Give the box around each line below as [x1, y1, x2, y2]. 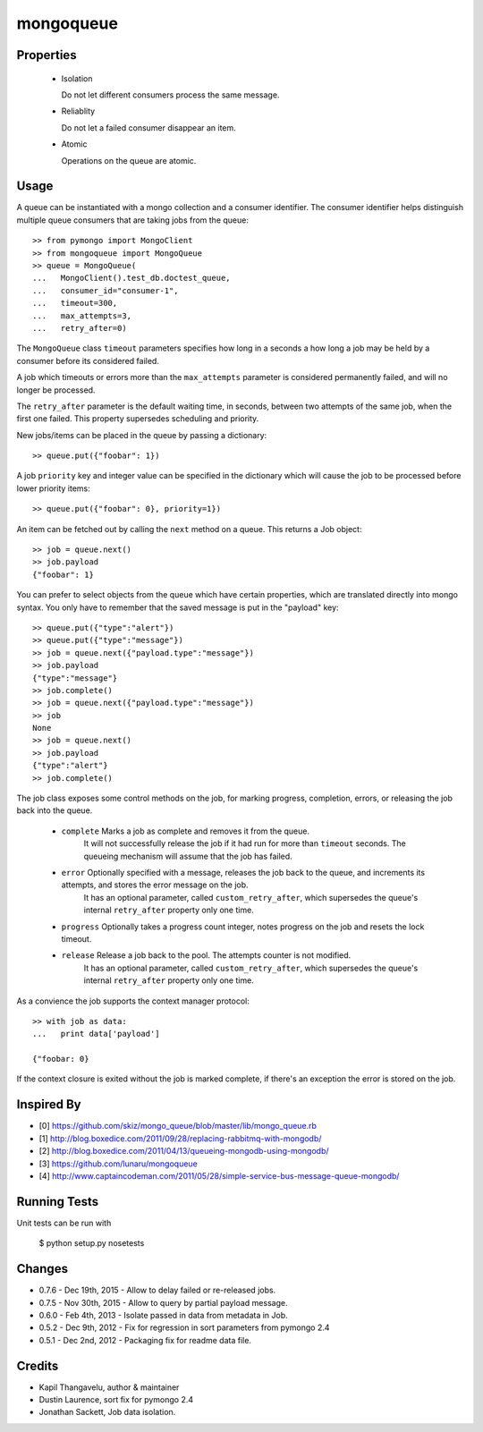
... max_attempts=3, [32, 310, 132, 321]
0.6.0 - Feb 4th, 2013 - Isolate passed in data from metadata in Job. [38, 1309, 288, 1320]
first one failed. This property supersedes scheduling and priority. [16, 413, 259, 424]
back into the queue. [16, 805, 93, 816]
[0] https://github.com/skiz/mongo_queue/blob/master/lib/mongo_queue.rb [38, 1121, 318, 1131]
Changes [16, 1261, 69, 1276]
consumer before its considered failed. [16, 355, 160, 366]
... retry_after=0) [32, 323, 127, 333]
